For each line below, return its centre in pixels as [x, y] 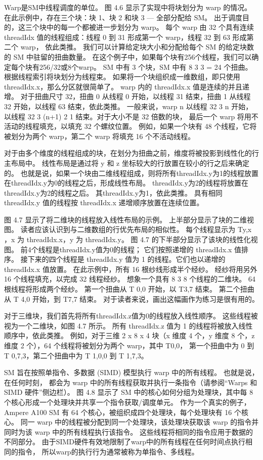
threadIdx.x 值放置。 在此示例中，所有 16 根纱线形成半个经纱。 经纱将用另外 [131, 269]
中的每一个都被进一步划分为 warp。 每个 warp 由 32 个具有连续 [150, 27]
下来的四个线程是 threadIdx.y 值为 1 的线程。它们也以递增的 [126, 259]
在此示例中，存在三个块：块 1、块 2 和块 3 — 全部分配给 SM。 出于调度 [123, 17]
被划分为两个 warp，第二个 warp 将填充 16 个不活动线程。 [100, 136]
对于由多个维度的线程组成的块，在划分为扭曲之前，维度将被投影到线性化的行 [131, 153]
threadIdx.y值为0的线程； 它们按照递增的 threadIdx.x [146, 249]
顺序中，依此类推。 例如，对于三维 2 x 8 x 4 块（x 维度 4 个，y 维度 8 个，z [129, 335]
